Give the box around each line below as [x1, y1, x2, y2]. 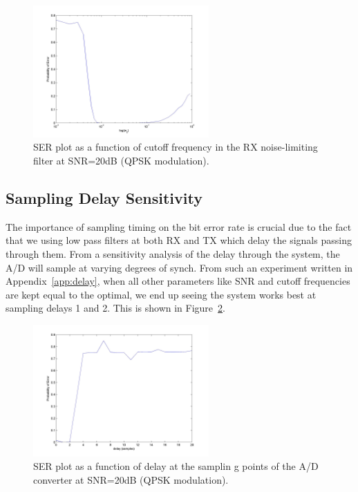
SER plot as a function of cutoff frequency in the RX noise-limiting [33, 140, 318, 154]
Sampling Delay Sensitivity [6, 187, 202, 208]
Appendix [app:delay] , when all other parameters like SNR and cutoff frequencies [6, 274, 350, 288]
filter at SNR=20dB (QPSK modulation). [33, 153, 209, 167]
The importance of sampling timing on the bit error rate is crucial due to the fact [6, 219, 352, 234]
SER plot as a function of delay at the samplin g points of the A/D [33, 459, 319, 473]
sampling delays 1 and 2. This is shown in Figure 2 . [6, 301, 225, 315]
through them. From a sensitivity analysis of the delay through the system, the [6, 246, 340, 261]
